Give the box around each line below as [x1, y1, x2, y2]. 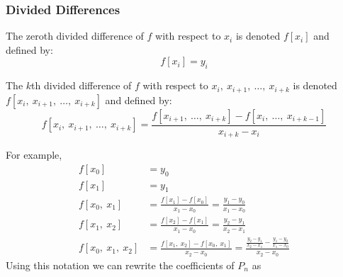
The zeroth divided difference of [6, 28, 144, 43]
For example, [6, 147, 62, 162]
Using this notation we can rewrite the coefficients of [6, 257, 235, 272]
